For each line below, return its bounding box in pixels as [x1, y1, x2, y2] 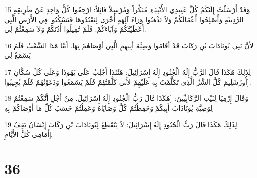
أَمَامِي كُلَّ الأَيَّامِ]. [4, 129, 53, 139]
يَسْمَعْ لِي [4, 50, 31, 60]
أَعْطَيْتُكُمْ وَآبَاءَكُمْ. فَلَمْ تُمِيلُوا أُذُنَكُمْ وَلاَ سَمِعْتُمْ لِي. [4, 24, 146, 34]
